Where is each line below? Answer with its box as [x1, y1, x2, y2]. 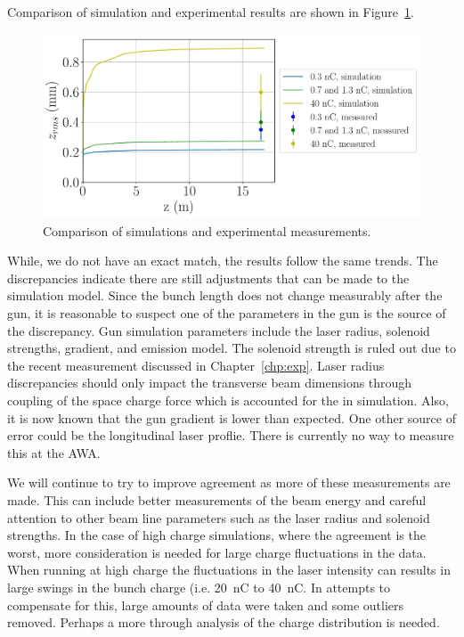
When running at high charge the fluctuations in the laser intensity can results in [7, 560, 451, 579]
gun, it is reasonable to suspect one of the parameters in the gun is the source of [7, 304, 446, 322]
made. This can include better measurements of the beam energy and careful [7, 490, 427, 509]
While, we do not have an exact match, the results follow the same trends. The [7, 251, 438, 270]
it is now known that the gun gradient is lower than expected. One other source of [7, 408, 456, 427]
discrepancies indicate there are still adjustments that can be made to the [7, 268, 410, 287]
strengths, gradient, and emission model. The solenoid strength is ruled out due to [7, 339, 456, 357]
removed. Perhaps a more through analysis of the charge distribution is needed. [7, 613, 440, 632]
